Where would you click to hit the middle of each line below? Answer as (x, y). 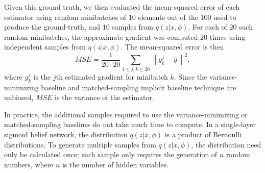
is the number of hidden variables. (115, 164)
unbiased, (19, 97)
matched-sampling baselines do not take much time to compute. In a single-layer (130, 124)
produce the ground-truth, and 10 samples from (79, 27)
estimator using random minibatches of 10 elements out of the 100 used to (120, 17)
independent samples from (45, 47)
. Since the (190, 76)
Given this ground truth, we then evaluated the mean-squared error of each (122, 7)
